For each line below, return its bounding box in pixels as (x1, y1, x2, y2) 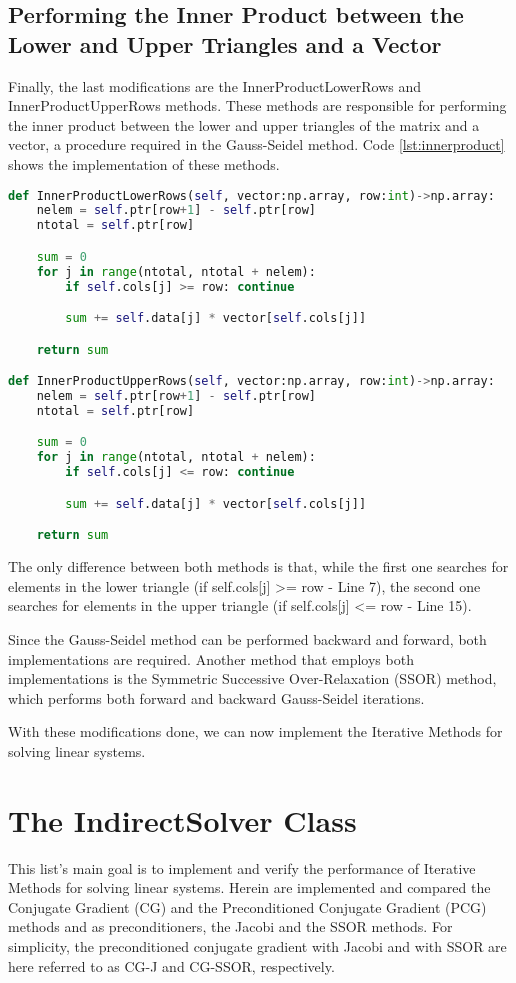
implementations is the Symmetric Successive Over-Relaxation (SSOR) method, (8, 668, 497, 689)
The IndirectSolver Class (8, 799, 357, 840)
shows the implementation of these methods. (8, 153, 280, 174)
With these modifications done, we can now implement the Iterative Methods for (8, 721, 503, 742)
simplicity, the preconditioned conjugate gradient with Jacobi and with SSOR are (8, 936, 507, 956)
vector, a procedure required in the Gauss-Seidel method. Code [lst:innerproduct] (8, 134, 505, 155)
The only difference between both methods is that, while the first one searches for (8, 556, 509, 577)
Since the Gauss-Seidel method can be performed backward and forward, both (8, 628, 487, 649)
